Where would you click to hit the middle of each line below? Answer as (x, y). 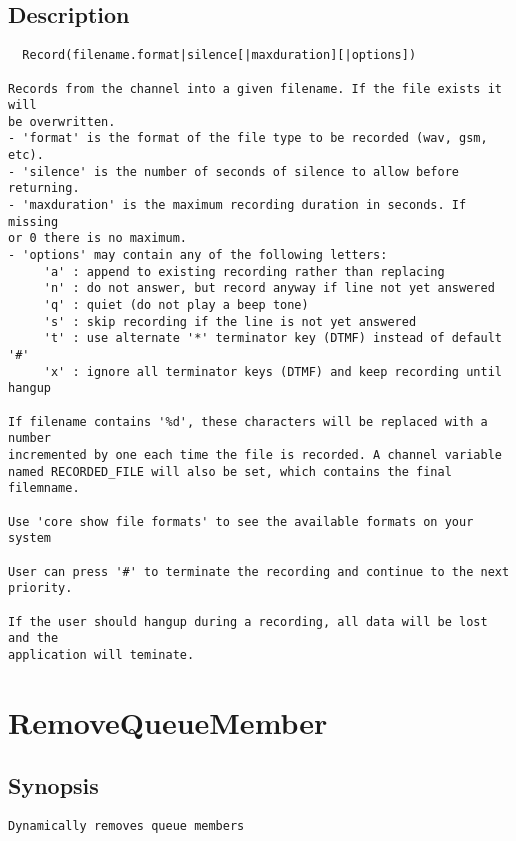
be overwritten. (62, 121)
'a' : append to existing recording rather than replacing (244, 271)
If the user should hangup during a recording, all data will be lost (248, 621)
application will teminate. (101, 654)
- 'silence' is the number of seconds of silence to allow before (234, 171)
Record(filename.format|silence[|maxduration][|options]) (219, 55)
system (29, 538)
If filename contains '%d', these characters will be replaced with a (248, 421)
